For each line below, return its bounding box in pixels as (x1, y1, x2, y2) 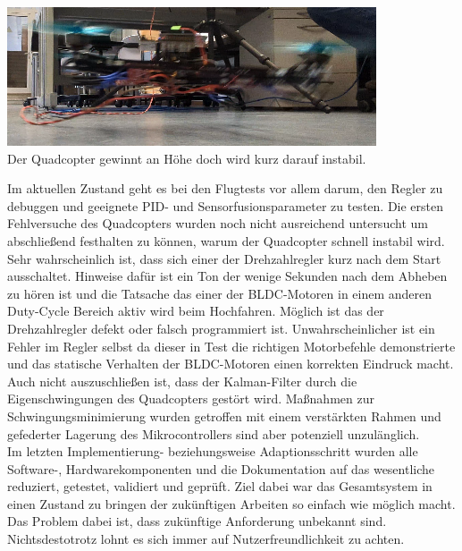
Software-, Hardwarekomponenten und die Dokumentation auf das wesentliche (7, 459, 435, 478)
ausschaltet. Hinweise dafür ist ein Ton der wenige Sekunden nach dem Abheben (7, 267, 448, 285)
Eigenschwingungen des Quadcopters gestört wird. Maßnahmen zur (7, 389, 374, 408)
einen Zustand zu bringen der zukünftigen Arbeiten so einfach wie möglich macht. (7, 494, 456, 513)
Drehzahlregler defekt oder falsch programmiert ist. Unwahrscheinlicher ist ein (7, 318, 435, 337)
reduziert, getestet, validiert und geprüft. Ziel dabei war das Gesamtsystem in (7, 477, 433, 496)
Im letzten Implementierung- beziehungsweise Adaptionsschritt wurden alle (7, 442, 418, 461)
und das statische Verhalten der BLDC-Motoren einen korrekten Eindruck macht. (7, 354, 454, 373)
